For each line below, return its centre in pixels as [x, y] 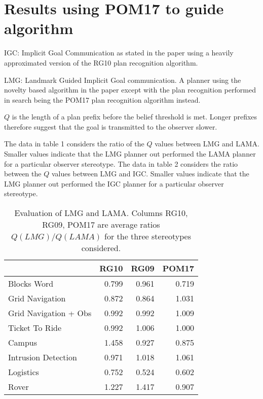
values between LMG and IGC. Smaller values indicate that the [150, 174]
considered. [101, 248]
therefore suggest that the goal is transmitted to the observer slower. [111, 126]
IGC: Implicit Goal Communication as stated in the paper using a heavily [119, 53]
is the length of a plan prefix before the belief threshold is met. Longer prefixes [135, 117]
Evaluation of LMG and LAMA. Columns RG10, [101, 213]
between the [23, 174]
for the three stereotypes [148, 236]
